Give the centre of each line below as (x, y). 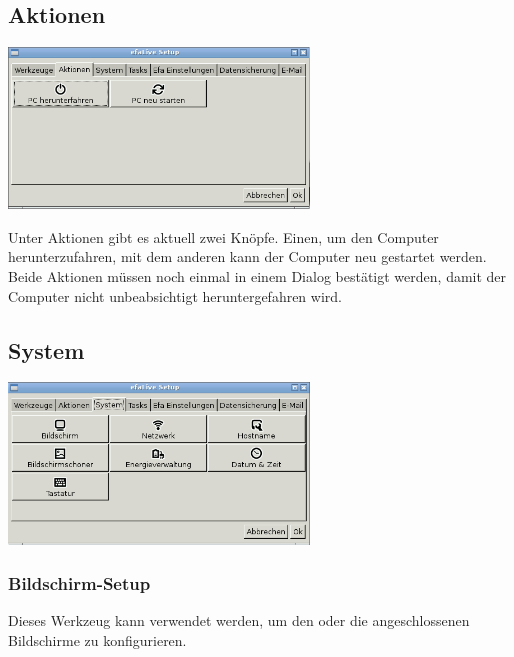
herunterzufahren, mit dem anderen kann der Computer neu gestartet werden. (247, 256)
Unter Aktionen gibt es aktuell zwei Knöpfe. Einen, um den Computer (223, 236)
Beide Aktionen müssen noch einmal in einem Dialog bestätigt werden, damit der (257, 276)
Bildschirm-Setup (79, 583)
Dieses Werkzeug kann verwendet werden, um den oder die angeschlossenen (239, 620)
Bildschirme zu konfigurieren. (97, 639)
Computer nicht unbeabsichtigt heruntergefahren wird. (175, 295)
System (46, 349)
